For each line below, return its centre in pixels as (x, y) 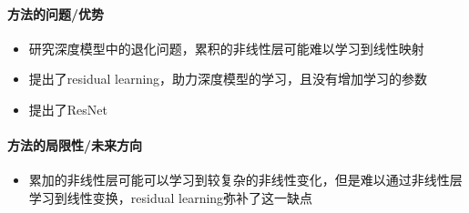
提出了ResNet (68, 109)
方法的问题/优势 (56, 13)
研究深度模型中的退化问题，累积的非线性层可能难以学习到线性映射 (226, 48)
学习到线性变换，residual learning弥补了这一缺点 (171, 197)
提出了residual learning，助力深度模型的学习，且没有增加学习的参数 (228, 79)
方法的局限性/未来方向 (75, 145)
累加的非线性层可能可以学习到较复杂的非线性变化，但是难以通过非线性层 (245, 180)
